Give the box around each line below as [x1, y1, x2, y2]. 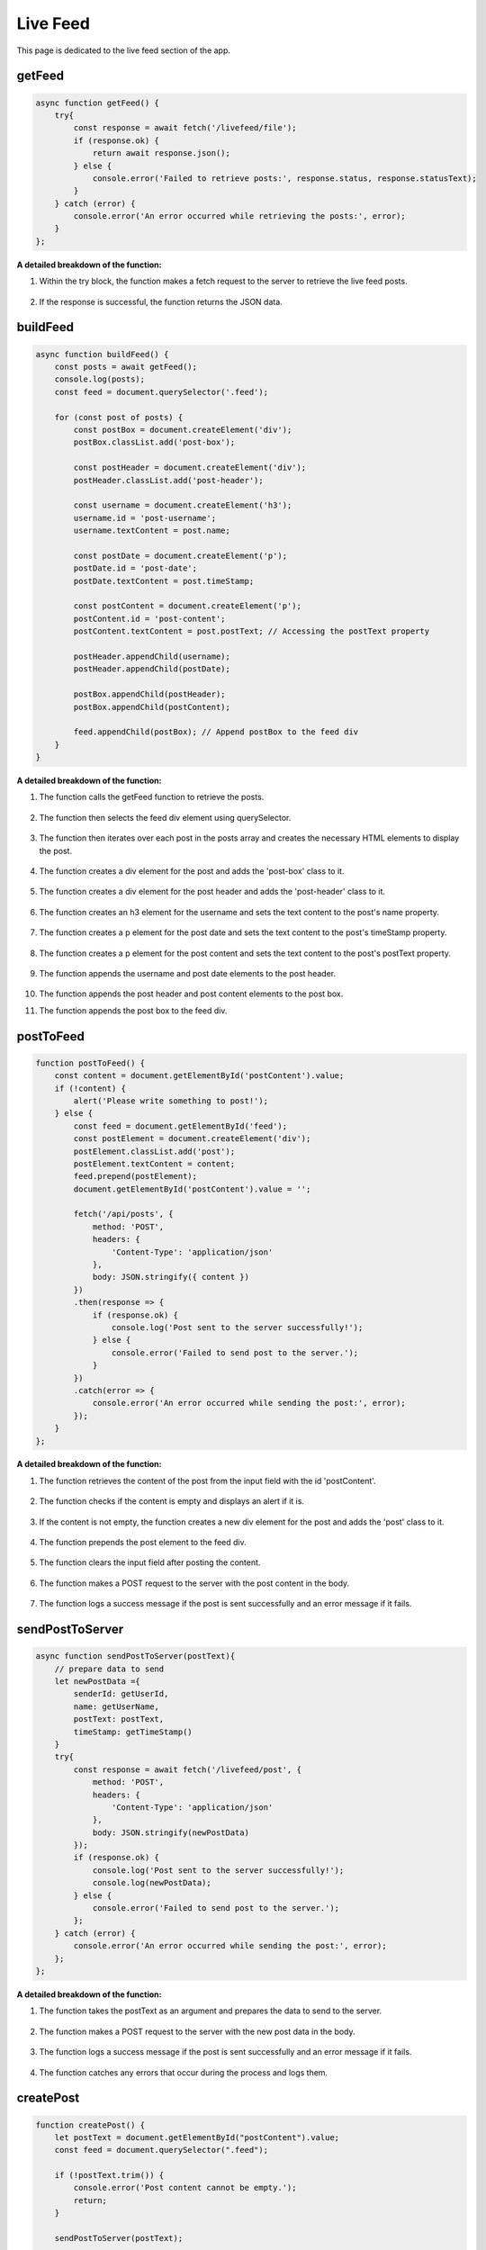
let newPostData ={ [54, 1677, 141, 1687]
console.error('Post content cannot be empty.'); [73, 2182, 297, 2193]
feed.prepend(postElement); [73, 1171, 198, 1182]
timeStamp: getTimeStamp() [73, 1726, 193, 1737]
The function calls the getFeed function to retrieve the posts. [39, 792, 265, 803]
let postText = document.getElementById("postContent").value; [54, 2132, 340, 2142]
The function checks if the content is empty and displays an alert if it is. [39, 1496, 305, 1507]
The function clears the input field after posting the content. [39, 1557, 261, 1568]
